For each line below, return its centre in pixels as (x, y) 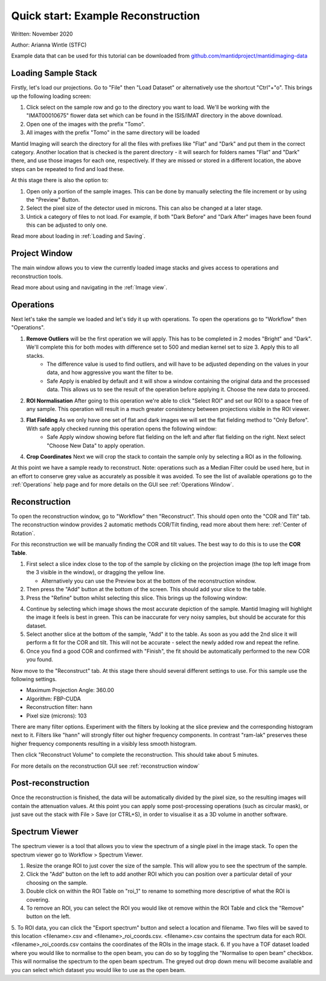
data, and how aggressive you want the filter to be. (110, 372)
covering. (38, 899)
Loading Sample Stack (54, 73)
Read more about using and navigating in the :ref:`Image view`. (89, 288)
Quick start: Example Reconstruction (106, 16)
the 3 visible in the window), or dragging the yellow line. (96, 572)
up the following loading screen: (51, 96)
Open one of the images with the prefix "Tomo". (85, 124)
